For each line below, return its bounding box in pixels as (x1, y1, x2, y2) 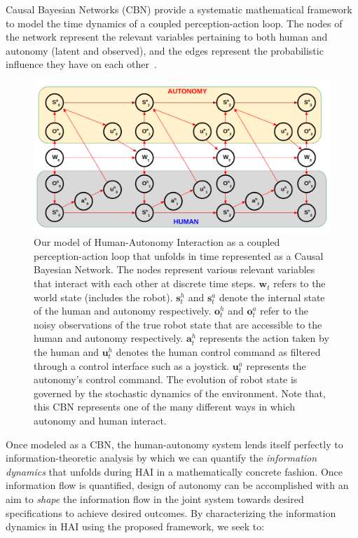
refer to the (260, 303, 308, 318)
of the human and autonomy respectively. (34, 303, 212, 318)
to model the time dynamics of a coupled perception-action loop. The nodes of (6, 15, 343, 30)
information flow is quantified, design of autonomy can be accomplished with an (6, 478, 349, 492)
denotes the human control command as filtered (116, 345, 321, 359)
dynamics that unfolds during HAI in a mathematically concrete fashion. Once (6, 464, 343, 478)
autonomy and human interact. (34, 413, 167, 427)
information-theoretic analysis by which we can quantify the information (6, 450, 317, 465)
